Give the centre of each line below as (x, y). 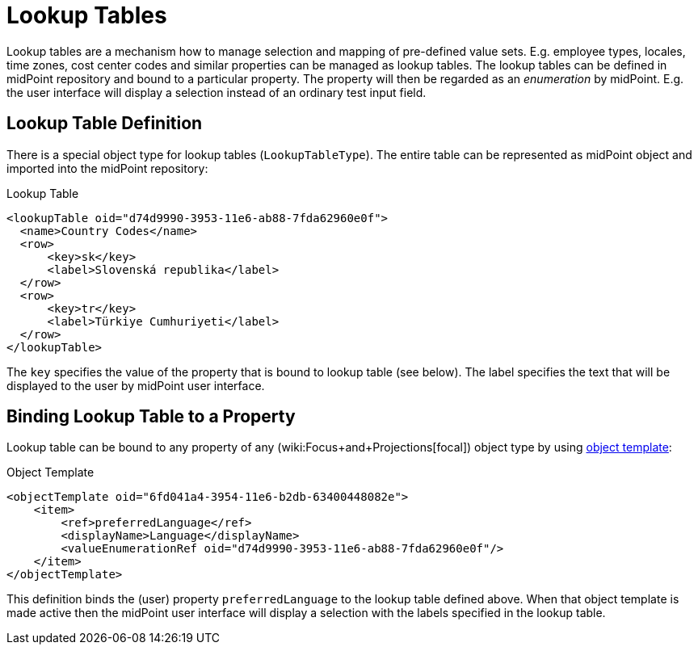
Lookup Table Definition (105, 124)
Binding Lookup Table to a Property (151, 417)
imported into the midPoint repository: (107, 168)
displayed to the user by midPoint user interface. (136, 385)
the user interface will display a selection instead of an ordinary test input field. (217, 92)
